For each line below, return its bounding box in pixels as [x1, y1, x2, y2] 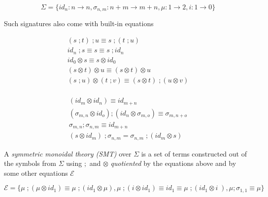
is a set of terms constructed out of [141, 148, 247, 158]
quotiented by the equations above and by [110, 158, 236, 168]
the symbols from [4, 158, 56, 168]
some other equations [4, 167, 68, 178]
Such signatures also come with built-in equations [4, 18, 154, 29]
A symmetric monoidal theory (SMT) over [4, 148, 132, 158]
